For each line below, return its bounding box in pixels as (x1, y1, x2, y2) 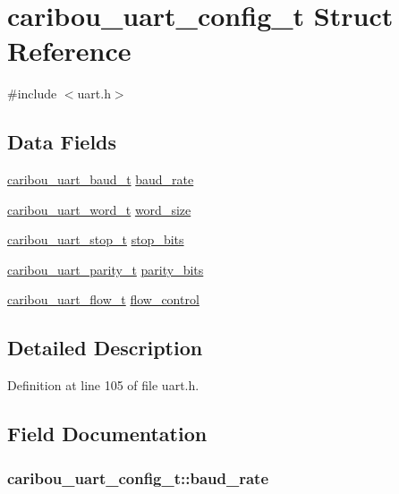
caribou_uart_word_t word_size (7, 200, 191, 218)
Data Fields (7, 128, 117, 156)
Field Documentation (7, 420, 208, 447)
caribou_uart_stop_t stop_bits (7, 230, 184, 249)
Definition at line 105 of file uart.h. (7, 376, 199, 395)
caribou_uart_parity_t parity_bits (7, 260, 204, 278)
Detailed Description (7, 334, 203, 362)
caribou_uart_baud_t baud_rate (7, 170, 194, 189)
